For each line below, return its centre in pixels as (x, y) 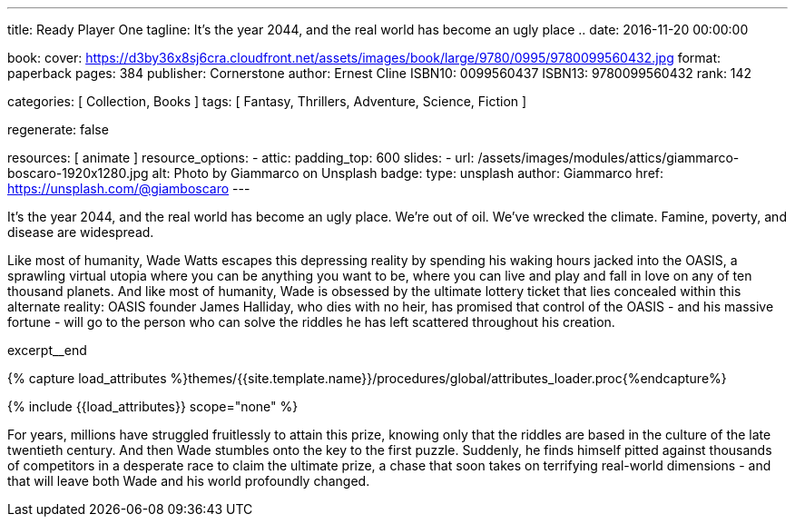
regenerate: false (58, 129)
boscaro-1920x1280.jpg (78, 173)
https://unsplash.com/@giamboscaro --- (129, 188)
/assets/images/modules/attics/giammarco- (609, 158)
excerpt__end (47, 350)
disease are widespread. (81, 232)
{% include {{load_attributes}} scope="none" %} (153, 406)
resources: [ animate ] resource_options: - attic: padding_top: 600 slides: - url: (241, 158)
